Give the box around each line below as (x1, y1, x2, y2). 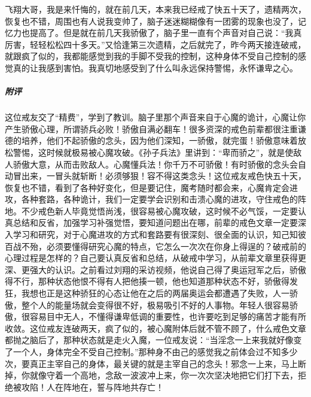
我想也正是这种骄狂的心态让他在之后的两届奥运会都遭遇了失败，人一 (21, 287, 289, 299)
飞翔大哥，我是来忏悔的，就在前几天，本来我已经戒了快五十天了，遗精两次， (5, 3, 306, 15)
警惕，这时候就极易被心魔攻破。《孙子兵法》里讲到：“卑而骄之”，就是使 (13, 146, 294, 158)
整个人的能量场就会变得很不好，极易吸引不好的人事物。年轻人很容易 (21, 298, 289, 311)
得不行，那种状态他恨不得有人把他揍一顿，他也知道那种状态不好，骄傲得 (5, 275, 289, 287)
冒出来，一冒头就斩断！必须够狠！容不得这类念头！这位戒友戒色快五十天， (13, 169, 306, 182)
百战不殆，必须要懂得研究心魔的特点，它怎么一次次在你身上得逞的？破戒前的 (5, 240, 306, 252)
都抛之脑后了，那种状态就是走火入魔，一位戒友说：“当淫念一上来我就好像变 (5, 334, 302, 346)
